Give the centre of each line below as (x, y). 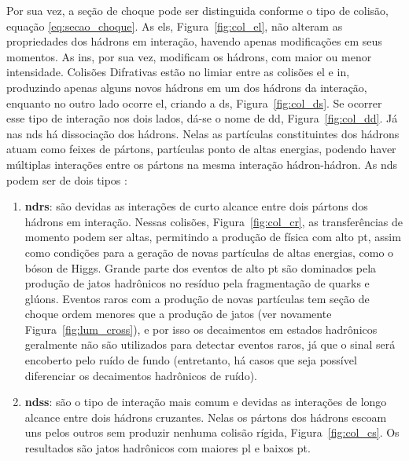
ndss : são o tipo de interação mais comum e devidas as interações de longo (206, 402)
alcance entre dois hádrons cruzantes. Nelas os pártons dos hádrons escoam (206, 417)
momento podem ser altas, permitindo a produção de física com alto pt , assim (213, 237)
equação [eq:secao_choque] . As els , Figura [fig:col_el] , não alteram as (175, 26)
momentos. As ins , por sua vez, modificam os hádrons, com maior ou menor (189, 56)
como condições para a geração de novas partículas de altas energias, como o (209, 252)
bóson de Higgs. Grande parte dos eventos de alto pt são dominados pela (201, 267)
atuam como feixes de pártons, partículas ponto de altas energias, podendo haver (201, 149)
